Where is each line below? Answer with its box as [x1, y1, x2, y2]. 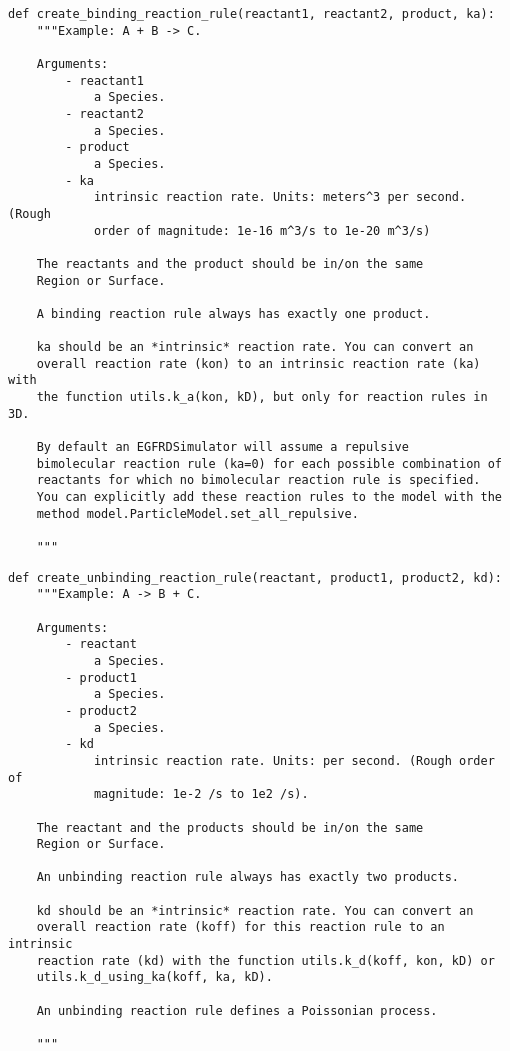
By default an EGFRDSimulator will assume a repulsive [36, 440, 409, 455]
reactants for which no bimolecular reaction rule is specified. [36, 473, 481, 488]
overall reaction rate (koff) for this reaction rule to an [36, 920, 445, 935]
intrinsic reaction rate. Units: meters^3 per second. [93, 190, 467, 205]
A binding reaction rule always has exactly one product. [36, 306, 431, 321]
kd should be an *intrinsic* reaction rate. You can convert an [36, 903, 474, 918]
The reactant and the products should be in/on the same [36, 820, 424, 835]
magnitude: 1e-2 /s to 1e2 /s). [93, 787, 309, 802]
